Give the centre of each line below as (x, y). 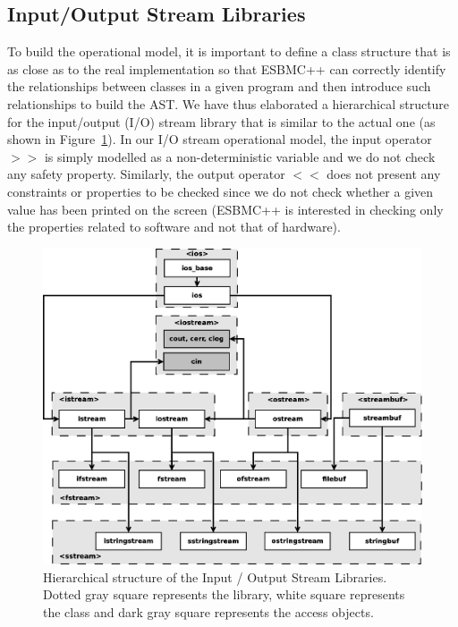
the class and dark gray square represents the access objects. (208, 612)
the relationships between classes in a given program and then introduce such (219, 86)
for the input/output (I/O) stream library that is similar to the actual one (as (221, 121)
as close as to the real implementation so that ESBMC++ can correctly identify (227, 68)
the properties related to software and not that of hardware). (174, 227)
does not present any (384, 174)
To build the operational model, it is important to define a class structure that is (229, 51)
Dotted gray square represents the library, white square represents (224, 594)
